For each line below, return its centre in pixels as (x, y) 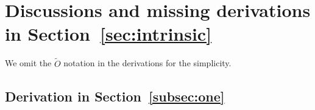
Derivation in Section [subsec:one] (115, 96)
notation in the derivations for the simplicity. (147, 63)
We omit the (28, 63)
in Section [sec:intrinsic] (108, 34)
